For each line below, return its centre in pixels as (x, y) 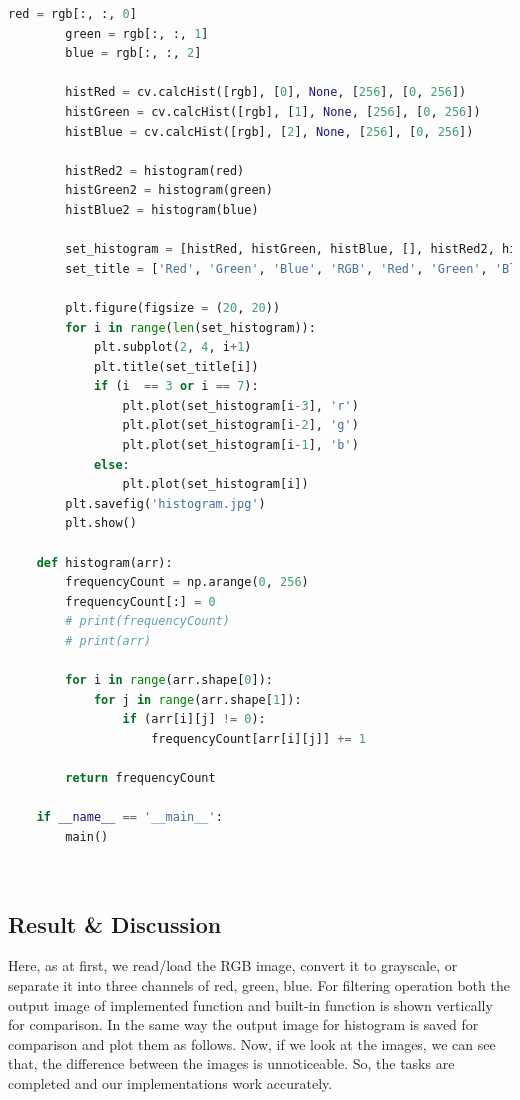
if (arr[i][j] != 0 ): (194, 719)
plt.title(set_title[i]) (176, 366)
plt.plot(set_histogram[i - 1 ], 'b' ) (240, 445)
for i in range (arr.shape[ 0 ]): (169, 680)
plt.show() (101, 523)
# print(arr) (108, 641)
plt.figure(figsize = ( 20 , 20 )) (173, 307)
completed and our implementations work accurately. (170, 1082)
